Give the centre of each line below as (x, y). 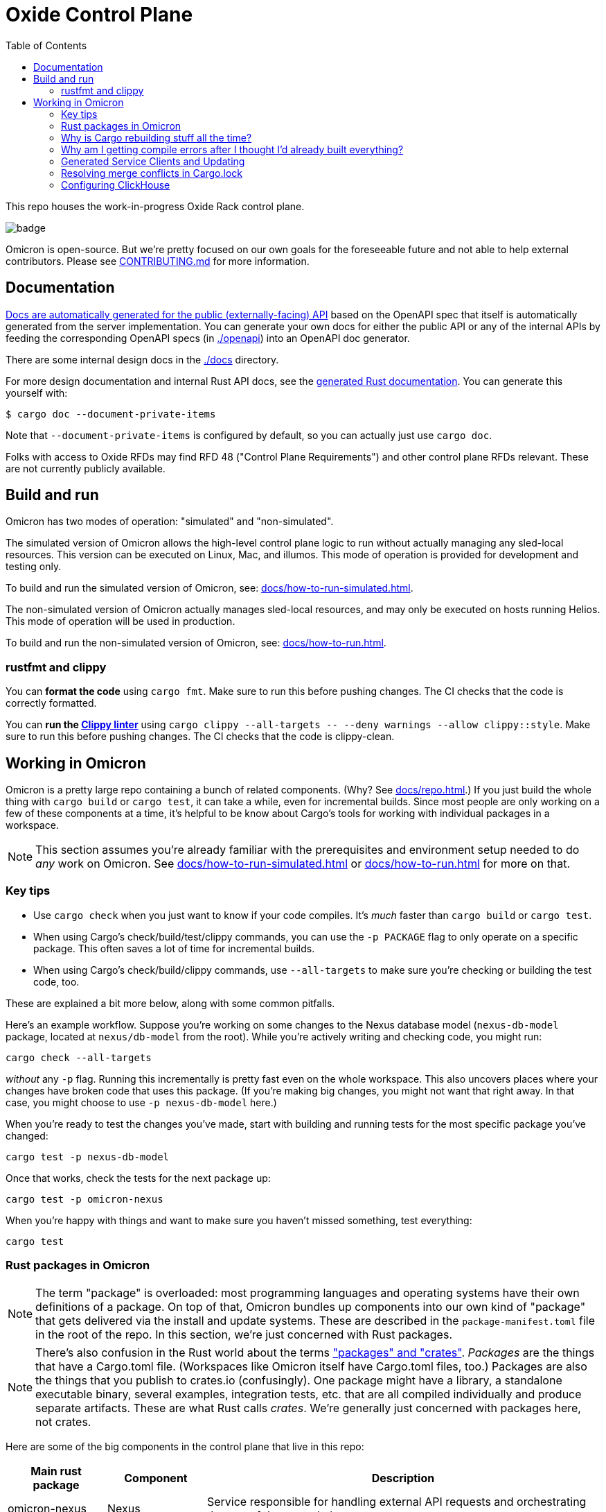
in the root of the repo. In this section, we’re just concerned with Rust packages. (244, 1334)
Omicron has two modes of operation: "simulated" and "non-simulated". (170, 522)
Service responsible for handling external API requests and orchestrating (396, 1501)
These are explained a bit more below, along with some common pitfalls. (170, 1003)
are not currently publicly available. (86, 468)
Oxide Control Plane (99, 15)
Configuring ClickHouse (116, 184)
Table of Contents (46, 45)
